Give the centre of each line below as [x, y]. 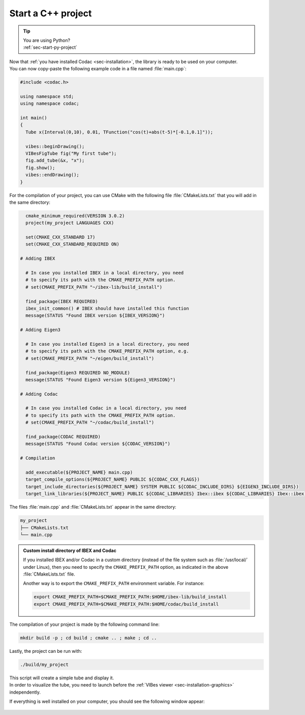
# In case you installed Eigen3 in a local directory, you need [107, 344]
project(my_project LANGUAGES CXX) [70, 223]
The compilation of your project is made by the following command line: [85, 624]
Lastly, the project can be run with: [46, 651]
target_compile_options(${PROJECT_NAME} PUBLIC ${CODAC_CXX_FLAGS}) [113, 479]
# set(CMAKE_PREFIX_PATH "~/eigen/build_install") [90, 358]
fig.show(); [40, 168]
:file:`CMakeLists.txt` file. [49, 574]
